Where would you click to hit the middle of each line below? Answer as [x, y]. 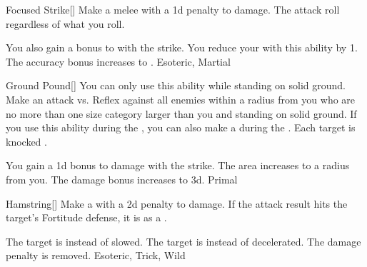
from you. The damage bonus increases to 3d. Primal [122, 179]
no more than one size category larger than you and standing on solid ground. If [181, 113]
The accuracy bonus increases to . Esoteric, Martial [118, 61]
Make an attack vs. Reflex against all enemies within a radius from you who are [181, 99]
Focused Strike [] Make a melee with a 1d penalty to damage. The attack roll [173, 9]
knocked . [26, 141]
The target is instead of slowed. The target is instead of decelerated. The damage [183, 241]
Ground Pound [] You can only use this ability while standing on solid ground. [176, 85]
